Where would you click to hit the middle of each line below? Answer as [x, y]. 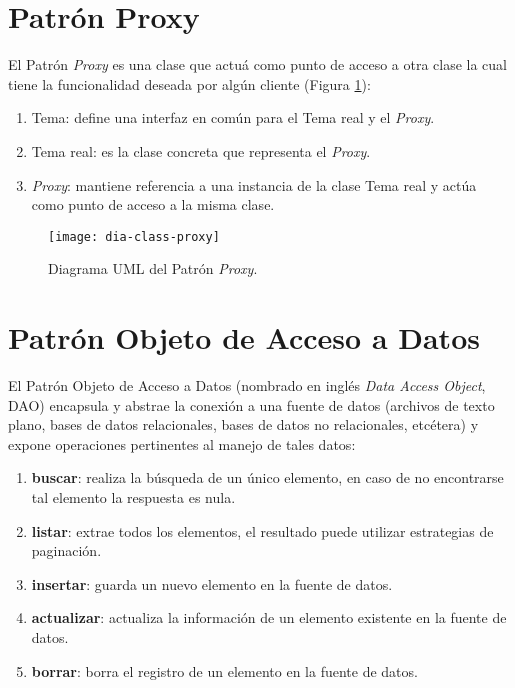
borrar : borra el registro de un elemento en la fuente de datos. [224, 670]
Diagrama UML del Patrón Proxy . [153, 268]
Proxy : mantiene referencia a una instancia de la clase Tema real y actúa [254, 184]
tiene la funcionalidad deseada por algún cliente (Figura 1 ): [189, 83]
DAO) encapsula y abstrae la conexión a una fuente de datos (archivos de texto [251, 404]
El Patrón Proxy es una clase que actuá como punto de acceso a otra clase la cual [258, 64]
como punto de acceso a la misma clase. [153, 204]
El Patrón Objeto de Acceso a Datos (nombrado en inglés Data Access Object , [247, 385]
